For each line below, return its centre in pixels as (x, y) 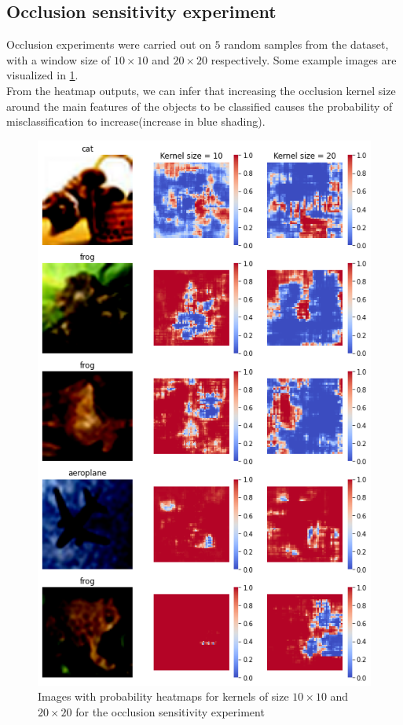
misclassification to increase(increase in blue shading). (136, 121)
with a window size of (59, 59)
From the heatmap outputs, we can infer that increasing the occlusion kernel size (201, 90)
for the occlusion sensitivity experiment (170, 711)
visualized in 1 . (42, 75)
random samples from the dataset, (306, 44)
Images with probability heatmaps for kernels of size (163, 696)
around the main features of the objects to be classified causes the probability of (200, 106)
